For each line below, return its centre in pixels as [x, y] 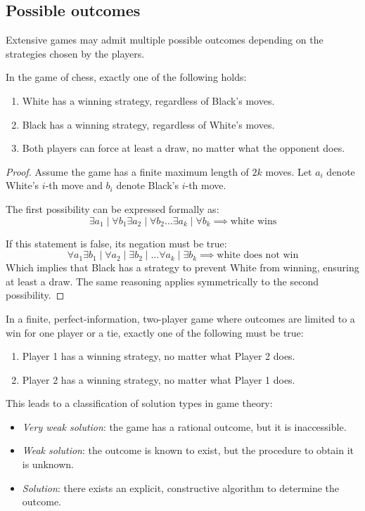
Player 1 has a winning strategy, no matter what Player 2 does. [159, 356]
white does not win [258, 256]
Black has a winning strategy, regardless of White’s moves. [148, 124]
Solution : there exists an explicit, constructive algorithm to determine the [181, 487]
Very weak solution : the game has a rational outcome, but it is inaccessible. [184, 426]
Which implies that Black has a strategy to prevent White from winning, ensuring [182, 267]
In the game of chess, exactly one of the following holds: [126, 77]
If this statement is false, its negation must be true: [116, 243]
